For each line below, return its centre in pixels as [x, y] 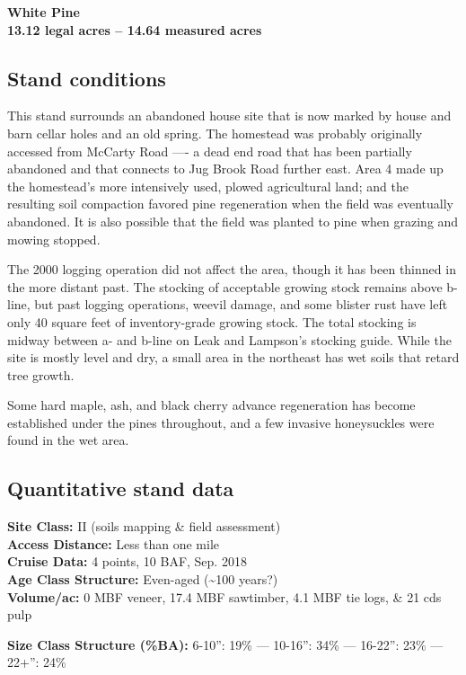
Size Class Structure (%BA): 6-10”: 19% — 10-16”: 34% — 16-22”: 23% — [225, 644]
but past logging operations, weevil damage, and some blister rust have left [241, 304]
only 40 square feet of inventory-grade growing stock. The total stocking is [212, 321]
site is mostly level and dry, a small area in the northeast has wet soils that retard [233, 357]
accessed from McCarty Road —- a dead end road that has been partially [210, 151]
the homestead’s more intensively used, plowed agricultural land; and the [208, 186]
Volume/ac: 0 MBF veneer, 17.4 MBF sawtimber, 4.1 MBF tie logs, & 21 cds [224, 596]
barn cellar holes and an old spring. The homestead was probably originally [215, 133]
